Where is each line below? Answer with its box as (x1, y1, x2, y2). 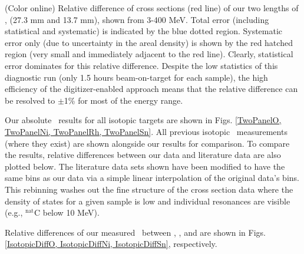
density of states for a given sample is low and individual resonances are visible (5, 194, 290, 207)
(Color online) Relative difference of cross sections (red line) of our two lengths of (5, 2, 299, 14)
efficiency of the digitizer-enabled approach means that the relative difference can (5, 83, 298, 95)
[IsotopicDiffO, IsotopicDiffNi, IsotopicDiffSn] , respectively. (5, 237, 217, 250)
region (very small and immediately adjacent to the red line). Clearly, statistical (5, 48, 293, 60)
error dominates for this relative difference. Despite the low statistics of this (5, 59, 278, 71)
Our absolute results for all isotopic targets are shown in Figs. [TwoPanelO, (5, 114, 282, 126)
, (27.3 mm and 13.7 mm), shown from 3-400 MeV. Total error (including (5, 13, 269, 25)
